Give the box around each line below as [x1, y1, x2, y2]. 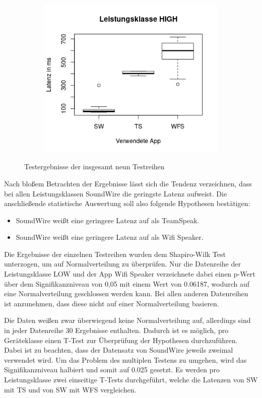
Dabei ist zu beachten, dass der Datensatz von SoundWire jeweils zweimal [4, 345, 233, 355]
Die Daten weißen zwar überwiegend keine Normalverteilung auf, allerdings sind [4, 315, 251, 325]
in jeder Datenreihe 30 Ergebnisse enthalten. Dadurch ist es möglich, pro [4, 325, 229, 336]
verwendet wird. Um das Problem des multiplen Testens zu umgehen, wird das [4, 354, 247, 365]
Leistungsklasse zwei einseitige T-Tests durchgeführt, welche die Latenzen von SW [4, 374, 258, 385]
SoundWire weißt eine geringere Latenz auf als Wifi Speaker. [16, 232, 204, 242]
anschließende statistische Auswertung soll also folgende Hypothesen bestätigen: [4, 198, 250, 209]
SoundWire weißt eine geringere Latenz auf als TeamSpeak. [16, 215, 200, 225]
